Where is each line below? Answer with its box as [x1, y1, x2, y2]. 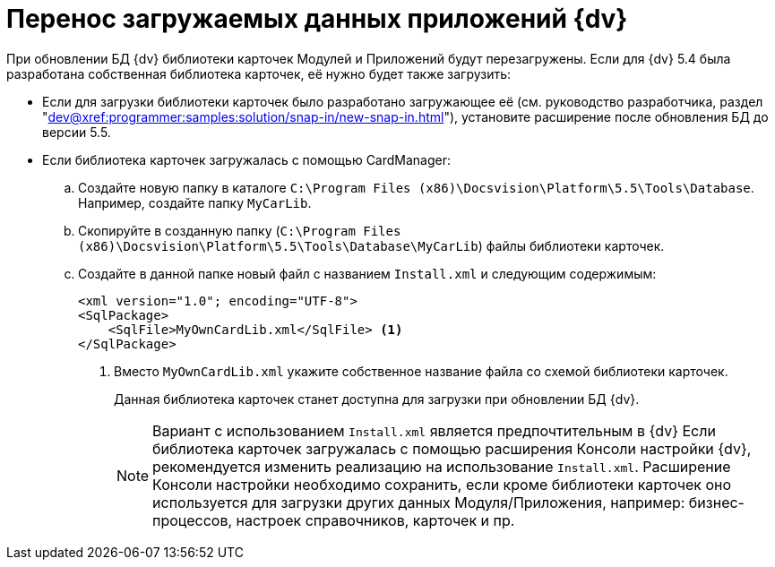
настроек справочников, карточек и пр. [236, 511, 515, 529]
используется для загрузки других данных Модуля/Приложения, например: [152, 493, 685, 511]
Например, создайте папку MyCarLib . [78, 194, 312, 210]
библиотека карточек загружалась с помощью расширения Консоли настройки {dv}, [152, 439, 752, 458]
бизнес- [688, 493, 745, 511]
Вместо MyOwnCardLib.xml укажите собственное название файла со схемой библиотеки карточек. [114, 363, 728, 379]
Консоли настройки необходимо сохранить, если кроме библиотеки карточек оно [152, 475, 732, 494]
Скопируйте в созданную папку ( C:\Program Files [78, 222, 401, 238]
